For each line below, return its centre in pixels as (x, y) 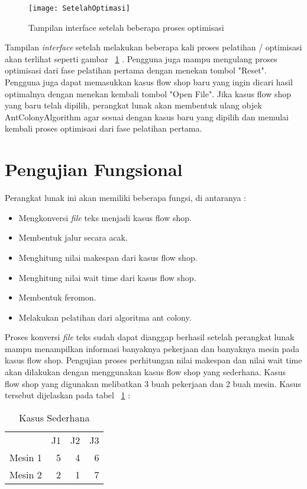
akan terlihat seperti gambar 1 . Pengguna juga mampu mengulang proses (141, 58)
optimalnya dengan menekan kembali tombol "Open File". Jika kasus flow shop (148, 93)
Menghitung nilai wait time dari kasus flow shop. (107, 277)
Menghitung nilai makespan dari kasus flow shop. (108, 257)
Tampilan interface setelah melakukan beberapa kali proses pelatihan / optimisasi (153, 47)
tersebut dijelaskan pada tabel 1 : (68, 395)
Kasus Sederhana (54, 417)
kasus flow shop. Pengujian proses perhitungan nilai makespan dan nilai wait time (153, 360)
